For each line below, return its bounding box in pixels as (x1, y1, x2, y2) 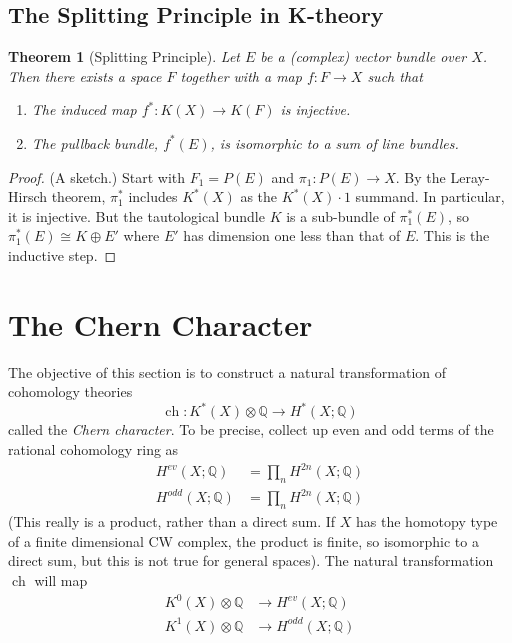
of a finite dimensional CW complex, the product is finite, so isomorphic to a (8, 530, 479, 551)
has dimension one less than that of (183, 225, 401, 246)
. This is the (415, 225, 490, 246)
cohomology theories (8, 381, 133, 402)
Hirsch (8, 186, 48, 207)
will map (34, 569, 88, 590)
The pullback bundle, (31, 132, 159, 153)
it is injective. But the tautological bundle (8, 205, 265, 226)
